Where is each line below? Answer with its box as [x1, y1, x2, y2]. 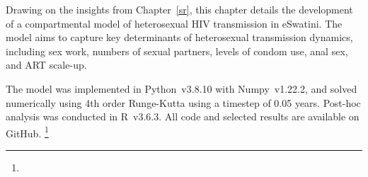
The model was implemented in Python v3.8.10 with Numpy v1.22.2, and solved [6, 81, 357, 96]
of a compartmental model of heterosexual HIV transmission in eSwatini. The [6, 16, 343, 30]
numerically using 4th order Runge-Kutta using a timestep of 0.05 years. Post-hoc [6, 95, 361, 110]
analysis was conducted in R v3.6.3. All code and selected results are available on [6, 109, 360, 124]
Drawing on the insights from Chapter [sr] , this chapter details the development [6, 2, 353, 16]
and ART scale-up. [6, 57, 87, 72]
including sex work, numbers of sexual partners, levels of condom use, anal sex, [6, 43, 348, 58]
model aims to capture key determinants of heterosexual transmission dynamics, [6, 30, 353, 45]
